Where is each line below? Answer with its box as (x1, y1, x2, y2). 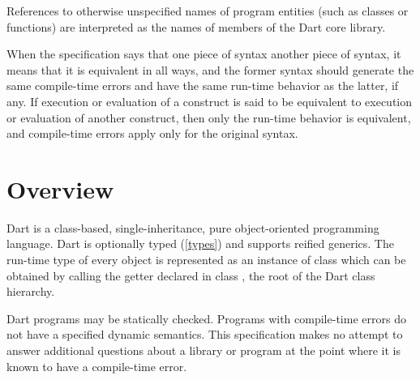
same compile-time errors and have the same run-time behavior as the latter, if (6, 77, 399, 94)
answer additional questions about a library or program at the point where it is (6, 342, 401, 359)
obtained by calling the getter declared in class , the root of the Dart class (6, 267, 375, 284)
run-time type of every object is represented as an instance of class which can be (6, 251, 406, 268)
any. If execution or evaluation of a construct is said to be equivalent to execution (6, 92, 413, 109)
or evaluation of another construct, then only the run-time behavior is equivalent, (6, 109, 411, 126)
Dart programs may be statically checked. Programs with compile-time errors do (6, 310, 406, 327)
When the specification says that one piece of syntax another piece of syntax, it (6, 45, 401, 62)
